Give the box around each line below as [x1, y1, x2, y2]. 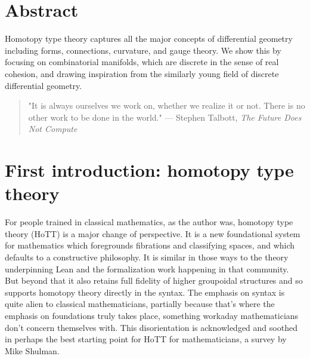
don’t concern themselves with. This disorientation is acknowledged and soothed [5, 321, 297, 333]
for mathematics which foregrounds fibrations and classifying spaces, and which [5, 239, 295, 251]
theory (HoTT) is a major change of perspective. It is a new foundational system [5, 227, 300, 240]
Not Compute [28, 122, 77, 135]
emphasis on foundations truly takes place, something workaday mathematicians [5, 309, 299, 321]
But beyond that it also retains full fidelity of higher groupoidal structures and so [5, 274, 303, 287]
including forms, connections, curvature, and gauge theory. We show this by [5, 44, 281, 56]
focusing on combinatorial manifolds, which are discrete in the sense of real [5, 56, 279, 68]
